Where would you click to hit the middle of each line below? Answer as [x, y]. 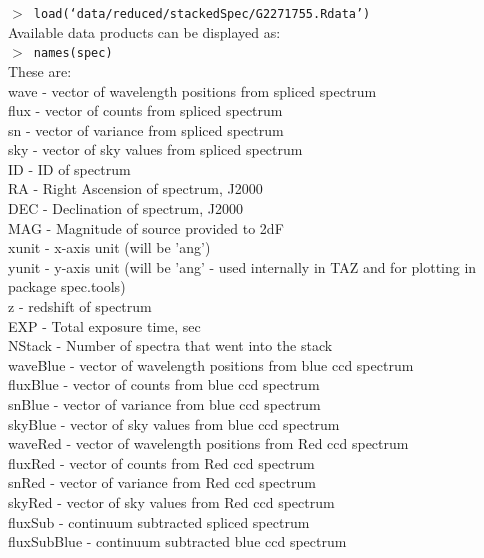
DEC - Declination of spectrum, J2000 [126, 208]
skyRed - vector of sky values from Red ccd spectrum [171, 501]
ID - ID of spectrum [69, 168]
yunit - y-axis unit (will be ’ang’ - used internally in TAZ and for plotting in [242, 266]
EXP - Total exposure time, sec [104, 325]
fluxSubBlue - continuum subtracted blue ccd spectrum [177, 541]
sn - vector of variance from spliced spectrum [146, 129]
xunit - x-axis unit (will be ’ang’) [109, 247]
